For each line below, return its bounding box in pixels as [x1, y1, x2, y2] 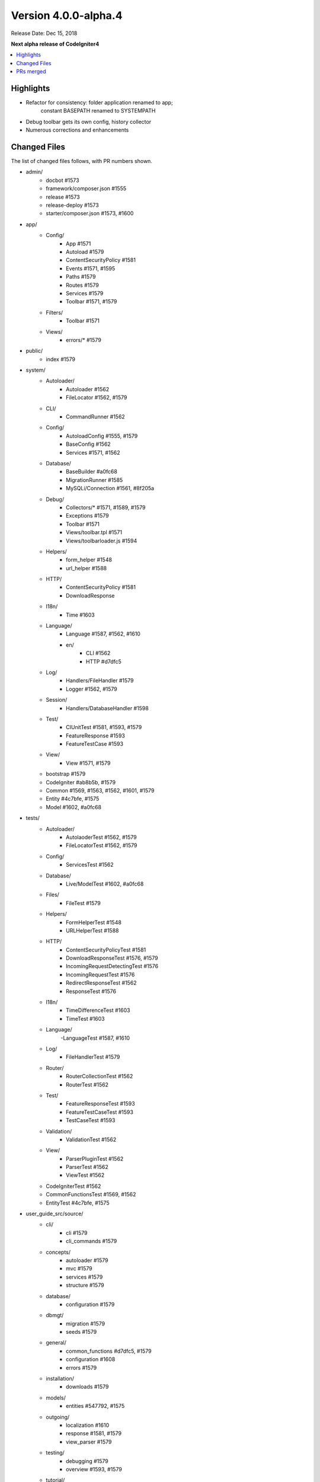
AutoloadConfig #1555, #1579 [66, 432, 138, 439]
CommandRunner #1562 [66, 413, 126, 420]
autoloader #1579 [66, 1257, 109, 1264]
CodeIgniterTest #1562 [46, 1183, 101, 1190]
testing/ [46, 1449, 65, 1457]
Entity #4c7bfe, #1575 [46, 795, 100, 803]
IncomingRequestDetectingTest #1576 [66, 963, 159, 970]
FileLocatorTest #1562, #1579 [66, 842, 137, 849]
